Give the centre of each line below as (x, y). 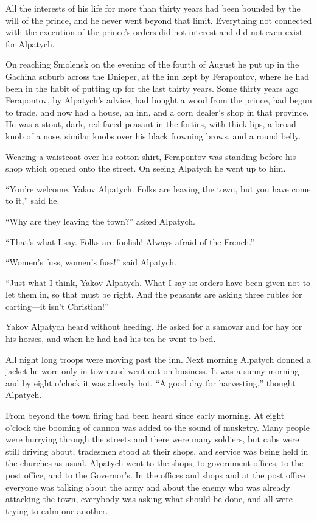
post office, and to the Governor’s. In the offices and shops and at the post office (155, 475)
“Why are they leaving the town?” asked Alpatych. (100, 221)
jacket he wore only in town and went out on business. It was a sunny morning (152, 371)
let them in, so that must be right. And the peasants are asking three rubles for (154, 294)
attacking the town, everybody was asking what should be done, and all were (149, 499)
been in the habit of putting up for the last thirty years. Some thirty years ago (152, 88)
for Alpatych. (30, 44)
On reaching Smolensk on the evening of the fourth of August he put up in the (152, 64)
